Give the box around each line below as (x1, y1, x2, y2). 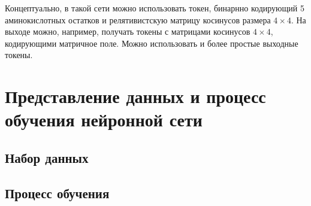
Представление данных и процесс (5, 84, 266, 108)
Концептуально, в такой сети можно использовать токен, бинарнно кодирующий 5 (5, 2, 304, 14)
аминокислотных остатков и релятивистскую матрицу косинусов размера (5, 13, 271, 26)
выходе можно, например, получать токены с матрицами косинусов (5, 25, 250, 38)
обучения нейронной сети (5, 107, 203, 132)
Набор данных (5, 148, 89, 166)
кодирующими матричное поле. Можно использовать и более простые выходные (5, 37, 298, 49)
